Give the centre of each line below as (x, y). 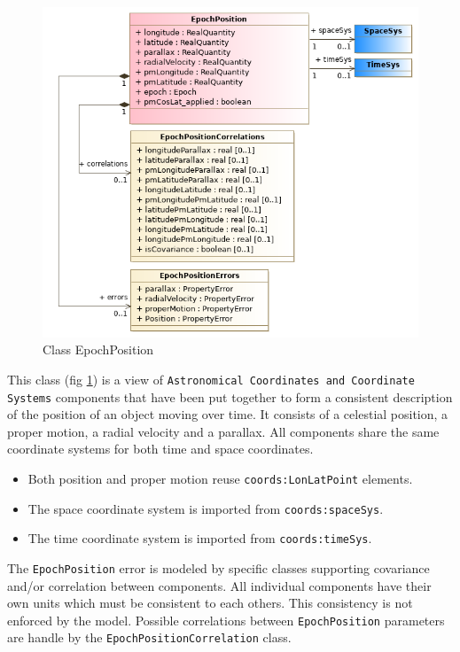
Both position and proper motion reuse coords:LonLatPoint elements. (220, 478)
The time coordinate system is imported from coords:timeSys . (200, 538)
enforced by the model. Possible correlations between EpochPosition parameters (226, 620)
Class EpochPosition (98, 349)
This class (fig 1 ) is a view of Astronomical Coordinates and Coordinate (211, 379)
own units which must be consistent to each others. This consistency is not (210, 603)
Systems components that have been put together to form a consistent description (230, 396)
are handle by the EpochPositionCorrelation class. (149, 637)
